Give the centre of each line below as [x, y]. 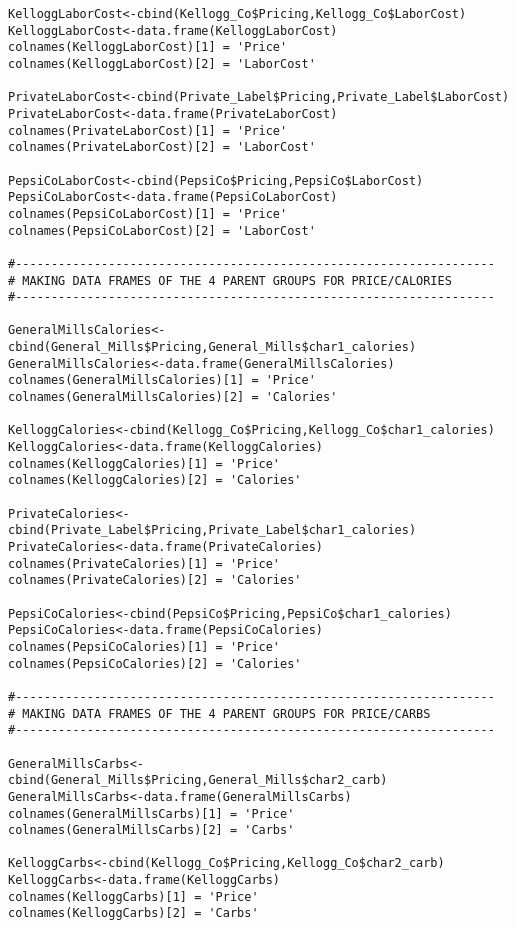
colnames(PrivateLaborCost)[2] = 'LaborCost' [162, 147]
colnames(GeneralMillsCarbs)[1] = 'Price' [151, 813]
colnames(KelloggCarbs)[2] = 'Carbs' [133, 913]
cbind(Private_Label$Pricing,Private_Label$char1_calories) [212, 530]
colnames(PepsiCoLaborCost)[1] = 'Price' [148, 213]
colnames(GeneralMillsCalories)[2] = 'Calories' [173, 397]
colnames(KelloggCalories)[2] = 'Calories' [155, 480]
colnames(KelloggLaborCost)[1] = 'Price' [148, 47]
